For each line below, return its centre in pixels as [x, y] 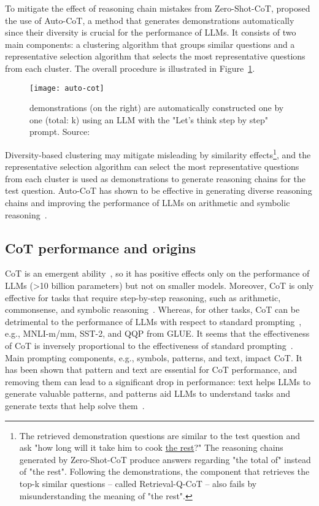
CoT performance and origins [101, 247]
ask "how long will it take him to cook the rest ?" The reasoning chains [151, 447]
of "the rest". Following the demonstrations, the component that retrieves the [164, 471]
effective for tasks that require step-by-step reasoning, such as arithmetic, [143, 297]
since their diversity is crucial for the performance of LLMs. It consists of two [151, 32]
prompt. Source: [60, 132]
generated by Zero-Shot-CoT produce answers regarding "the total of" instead [165, 459]
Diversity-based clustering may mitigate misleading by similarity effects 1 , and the [158, 154]
